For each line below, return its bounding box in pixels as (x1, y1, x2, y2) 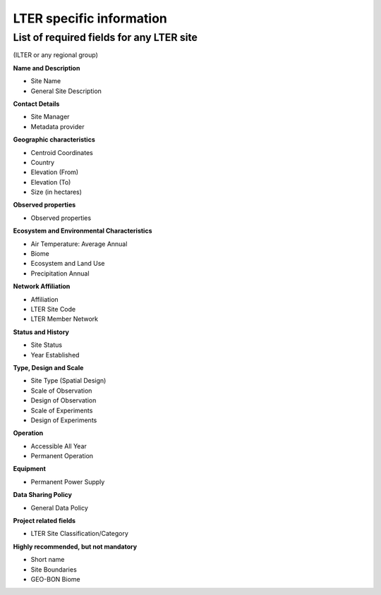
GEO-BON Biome (30, 575, 80, 583)
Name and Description (13, 63, 80, 72)
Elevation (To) (30, 178, 71, 186)
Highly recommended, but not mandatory (13, 542, 138, 551)
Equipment (13, 465, 46, 473)
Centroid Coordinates (30, 148, 93, 157)
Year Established (30, 350, 80, 359)
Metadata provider (30, 122, 85, 130)
